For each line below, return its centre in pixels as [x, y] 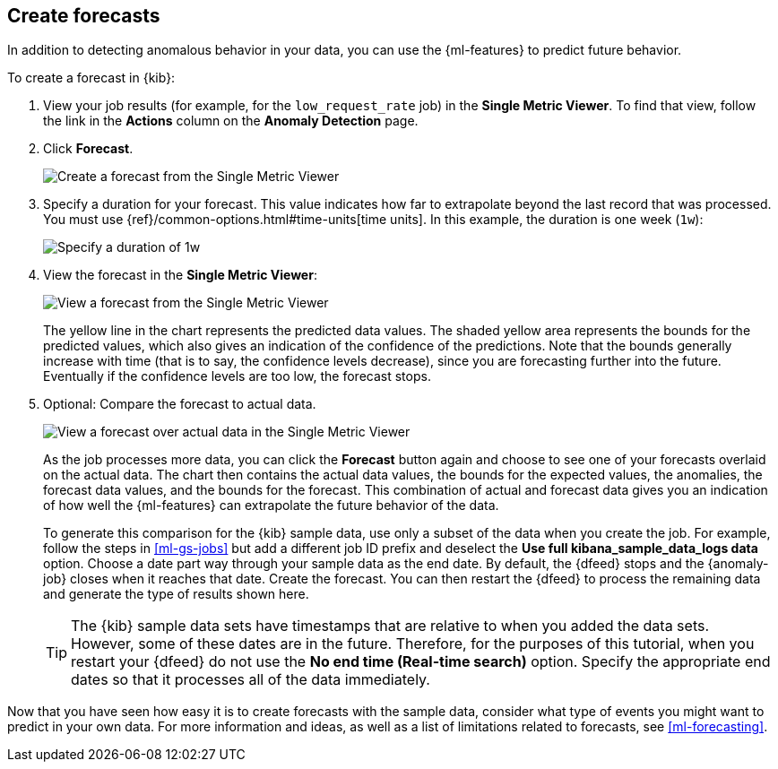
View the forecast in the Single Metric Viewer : [180, 275]
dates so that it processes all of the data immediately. [251, 680]
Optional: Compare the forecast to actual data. [180, 404]
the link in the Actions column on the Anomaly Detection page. [231, 121]
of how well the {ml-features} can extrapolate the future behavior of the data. [271, 505]
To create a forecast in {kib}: [91, 78]
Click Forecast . [88, 149]
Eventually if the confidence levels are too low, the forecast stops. [237, 376]
